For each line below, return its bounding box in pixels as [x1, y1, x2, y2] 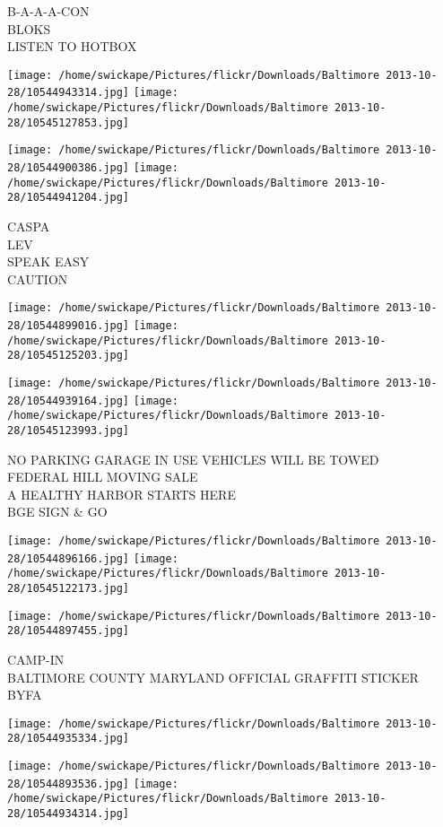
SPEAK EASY [7, 252, 90, 271]
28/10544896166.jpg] [7, 552, 130, 565]
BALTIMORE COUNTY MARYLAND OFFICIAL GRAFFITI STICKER [7, 667, 419, 686]
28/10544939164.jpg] [7, 394, 130, 407]
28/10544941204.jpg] [7, 191, 130, 205]
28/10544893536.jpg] [7, 777, 130, 790]
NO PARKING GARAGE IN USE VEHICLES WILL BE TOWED [7, 449, 379, 468]
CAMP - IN [7, 649, 65, 668]
